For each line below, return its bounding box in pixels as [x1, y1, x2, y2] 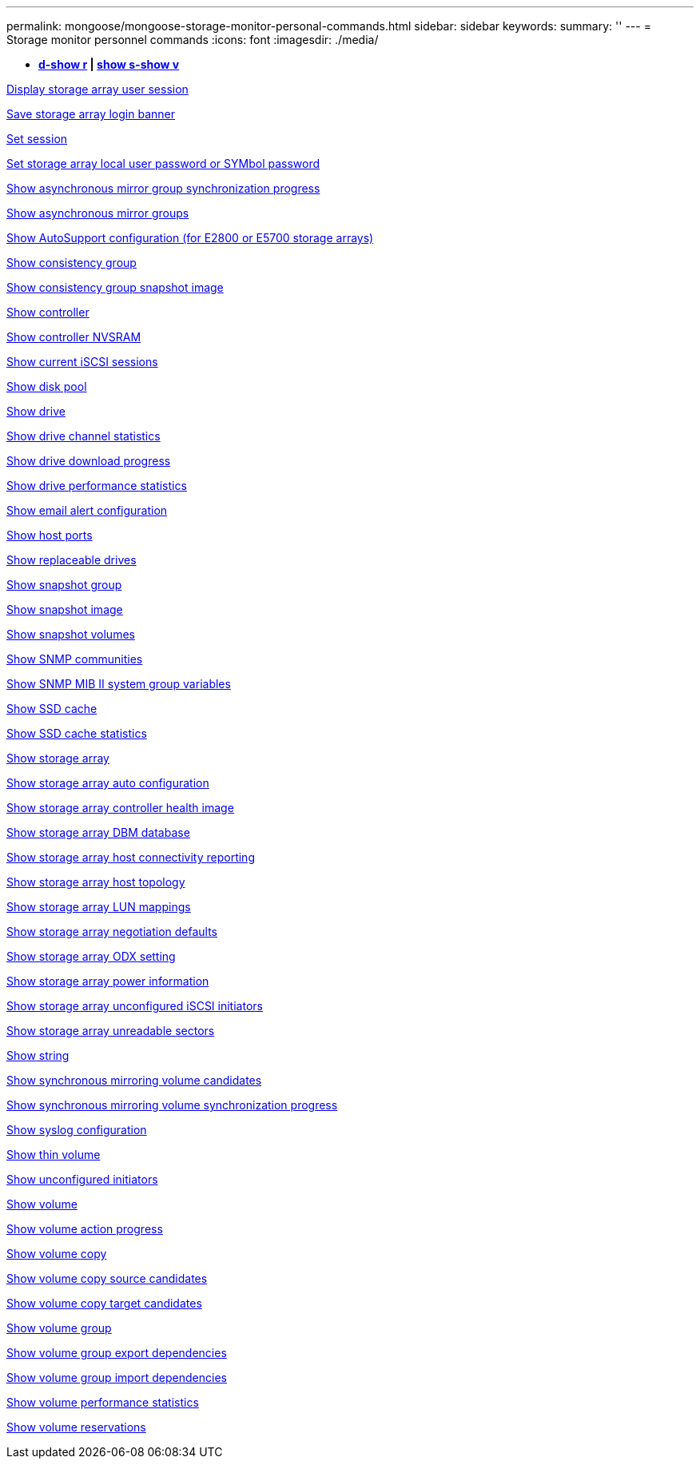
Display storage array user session [6, 82, 189, 96]
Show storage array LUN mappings [6, 900, 191, 914]
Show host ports [6, 528, 93, 542]
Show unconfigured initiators [6, 1172, 158, 1186]
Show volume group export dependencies [6, 1346, 227, 1360]
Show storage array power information [6, 974, 209, 988]
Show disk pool [6, 380, 87, 393]
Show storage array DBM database [6, 826, 190, 839]
